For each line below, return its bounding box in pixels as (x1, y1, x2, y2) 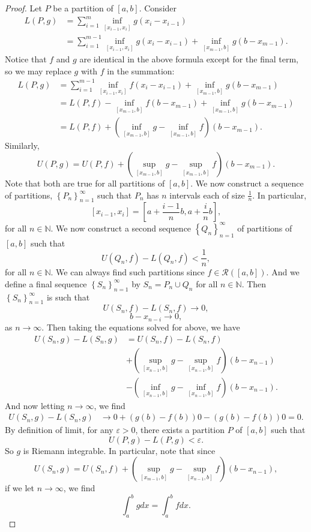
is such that (46, 290, 90, 303)
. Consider (139, 2, 177, 14)
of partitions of (237, 221, 292, 234)
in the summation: (107, 64, 175, 77)
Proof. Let (5, 2, 42, 14)
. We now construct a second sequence (50, 221, 192, 234)
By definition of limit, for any (5, 423, 113, 436)
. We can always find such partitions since (50, 266, 205, 278)
